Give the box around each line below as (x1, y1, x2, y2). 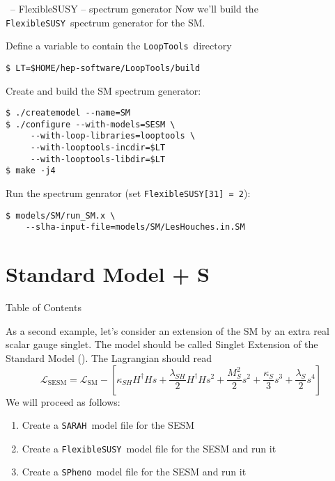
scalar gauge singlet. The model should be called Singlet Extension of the (6, 337, 318, 352)
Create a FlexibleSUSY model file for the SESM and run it (22, 441, 276, 455)
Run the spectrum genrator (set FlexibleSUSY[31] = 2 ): (6, 186, 251, 200)
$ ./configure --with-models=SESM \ (6, 119, 176, 129)
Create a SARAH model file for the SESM (22, 418, 195, 432)
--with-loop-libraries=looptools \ (30, 131, 196, 141)
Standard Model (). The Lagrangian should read (6, 350, 212, 365)
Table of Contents (6, 300, 81, 315)
